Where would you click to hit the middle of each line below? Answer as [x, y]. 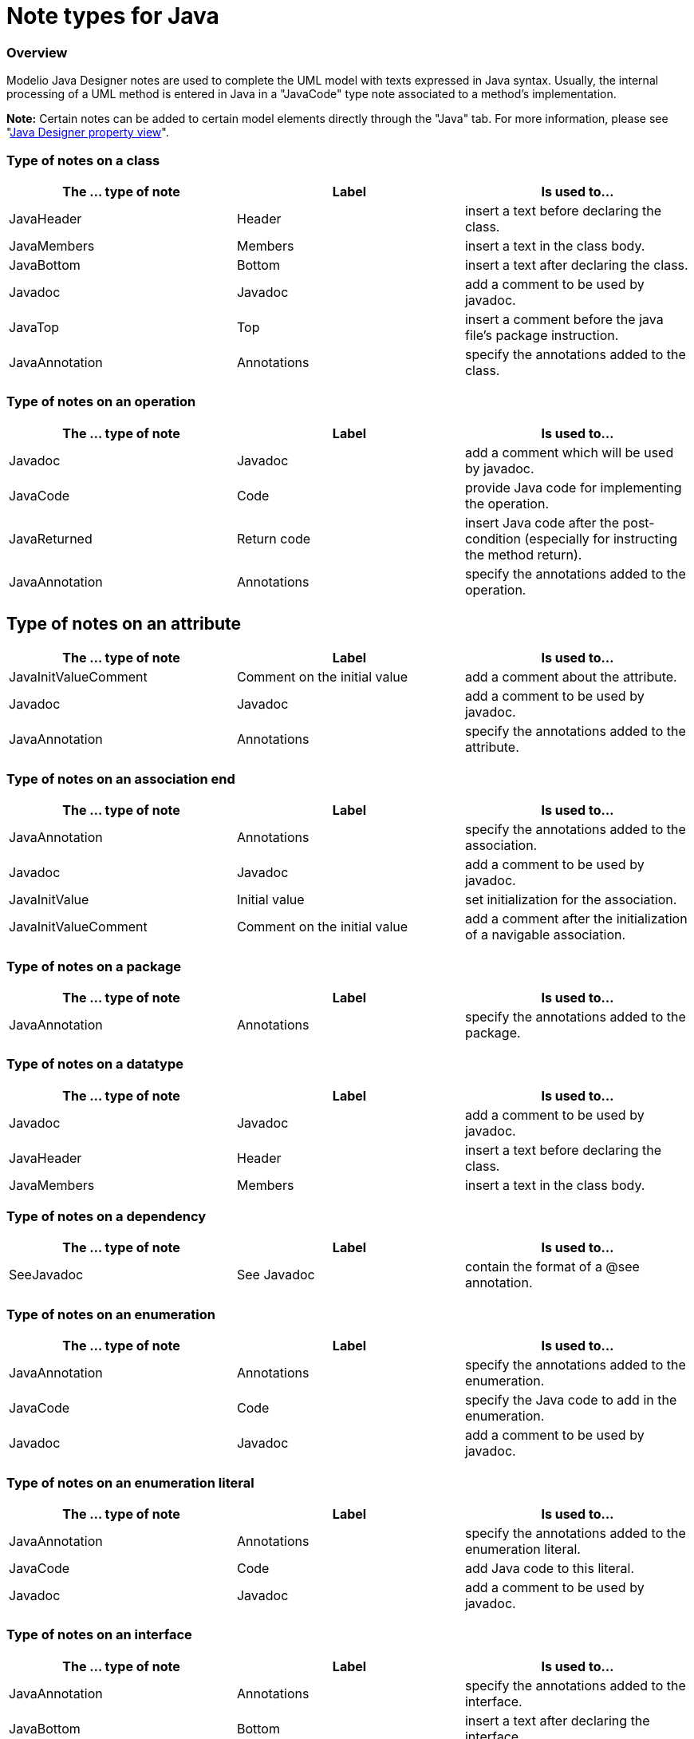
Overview [37, 52]
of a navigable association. [545, 935]
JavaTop [34, 327]
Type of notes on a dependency [106, 1217]
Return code [274, 538]
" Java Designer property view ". [88, 132]
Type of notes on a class [83, 160]
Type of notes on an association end [121, 779]
